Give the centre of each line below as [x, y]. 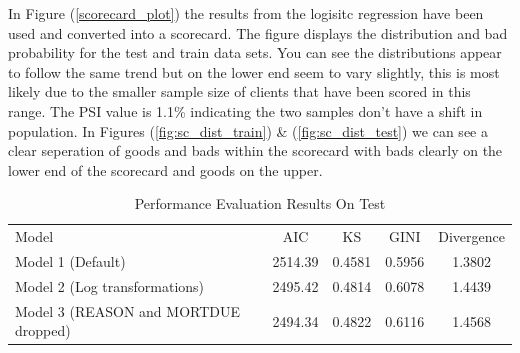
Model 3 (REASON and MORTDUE [128, 310]
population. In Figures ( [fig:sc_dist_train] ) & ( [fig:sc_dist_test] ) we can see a [248, 130]
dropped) [43, 330]
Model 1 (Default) [70, 261]
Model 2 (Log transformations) [110, 285]
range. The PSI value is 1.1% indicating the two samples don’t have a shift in [245, 110]
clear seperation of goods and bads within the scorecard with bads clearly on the [255, 150]
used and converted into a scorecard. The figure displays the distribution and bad [258, 32]
